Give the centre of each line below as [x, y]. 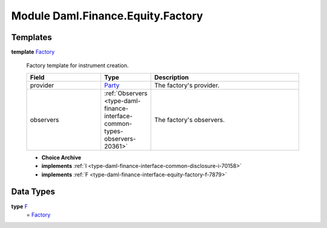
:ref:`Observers [126, 93]
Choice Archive [61, 157]
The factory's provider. [187, 85]
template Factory [33, 52]
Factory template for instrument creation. [78, 65]
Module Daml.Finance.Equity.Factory [107, 16]
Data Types [33, 192]
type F [20, 206]
